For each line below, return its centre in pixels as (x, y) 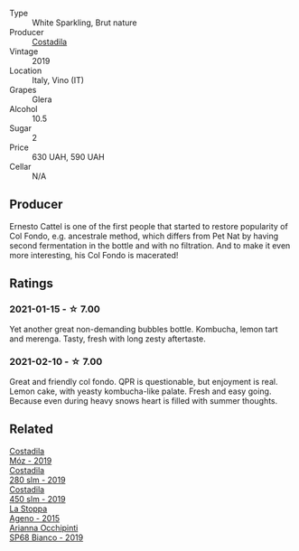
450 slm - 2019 (37, 499)
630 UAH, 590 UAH (69, 157)
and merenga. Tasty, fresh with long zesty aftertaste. (107, 339)
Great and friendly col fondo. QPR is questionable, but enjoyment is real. (144, 381)
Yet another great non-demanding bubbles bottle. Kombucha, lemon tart (144, 329)
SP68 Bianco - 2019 (47, 537)
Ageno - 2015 (35, 518)
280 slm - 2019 (37, 480)
